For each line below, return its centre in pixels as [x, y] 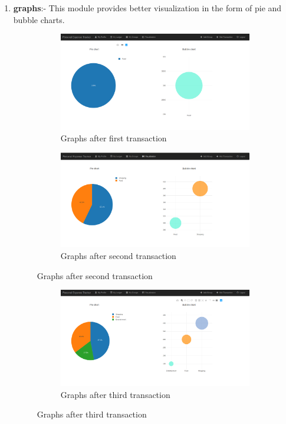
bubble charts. [39, 19]
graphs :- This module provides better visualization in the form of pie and [147, 8]
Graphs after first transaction [114, 138]
